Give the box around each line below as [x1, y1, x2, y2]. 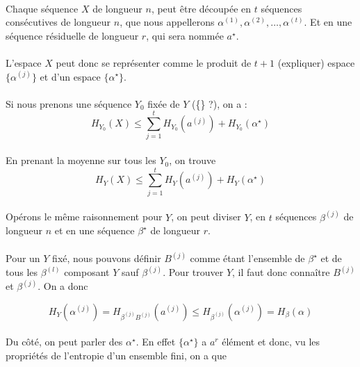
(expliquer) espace [277, 55, 355, 70]
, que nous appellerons [120, 15, 215, 29]
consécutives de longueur [6, 15, 111, 29]
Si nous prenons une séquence [6, 96, 132, 111]
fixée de [147, 96, 180, 111]
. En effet [136, 334, 176, 349]
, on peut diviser [171, 209, 241, 224]
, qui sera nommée [146, 28, 224, 42]
